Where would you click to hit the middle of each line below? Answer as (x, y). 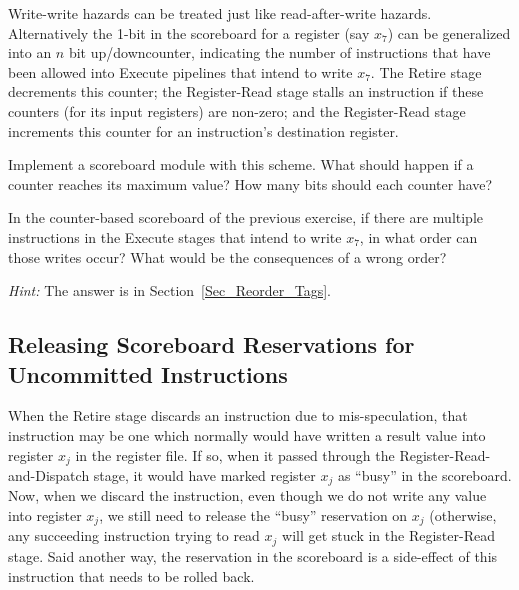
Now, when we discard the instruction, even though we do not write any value (247, 495)
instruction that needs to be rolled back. (131, 575)
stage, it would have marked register (204, 474)
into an (30, 52)
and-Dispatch (49, 474)
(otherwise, (463, 515)
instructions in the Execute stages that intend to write (175, 236)
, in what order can (418, 236)
